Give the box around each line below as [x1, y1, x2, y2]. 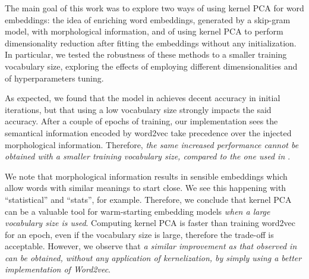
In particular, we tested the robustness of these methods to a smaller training [5, 48, 287, 61]
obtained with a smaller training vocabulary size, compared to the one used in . [5, 150, 291, 162]
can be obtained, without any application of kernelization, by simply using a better [5, 251, 302, 264]
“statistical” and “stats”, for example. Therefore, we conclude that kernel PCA [5, 193, 292, 205]
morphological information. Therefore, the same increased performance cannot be [5, 138, 299, 151]
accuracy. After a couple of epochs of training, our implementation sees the [5, 115, 278, 127]
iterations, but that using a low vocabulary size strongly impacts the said [5, 103, 272, 115]
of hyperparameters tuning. [5, 71, 104, 84]
